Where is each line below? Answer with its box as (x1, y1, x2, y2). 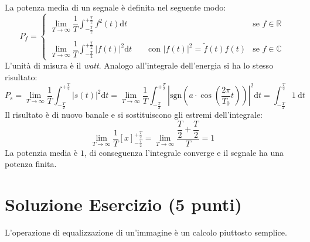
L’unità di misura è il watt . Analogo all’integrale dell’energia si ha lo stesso (5, 59, 274, 71)
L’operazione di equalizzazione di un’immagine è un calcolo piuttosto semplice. (5, 226, 287, 238)
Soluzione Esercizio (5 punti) (5, 192, 242, 216)
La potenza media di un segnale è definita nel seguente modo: (5, 1, 226, 13)
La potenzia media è (5, 146, 78, 158)
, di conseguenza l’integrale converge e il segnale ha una (84, 146, 284, 158)
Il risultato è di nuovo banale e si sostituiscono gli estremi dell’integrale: (5, 108, 263, 121)
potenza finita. (5, 158, 57, 170)
